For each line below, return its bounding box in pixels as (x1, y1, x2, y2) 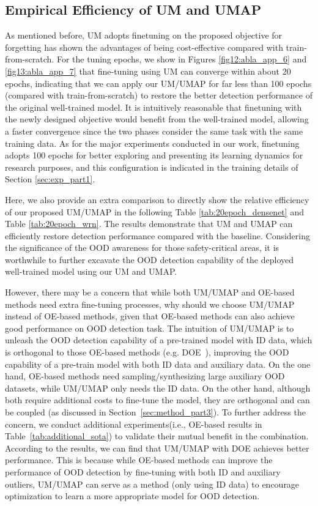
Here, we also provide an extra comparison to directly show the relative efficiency (5, 193, 309, 206)
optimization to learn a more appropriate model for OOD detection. (5, 489, 260, 502)
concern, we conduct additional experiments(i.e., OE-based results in (5, 417, 262, 430)
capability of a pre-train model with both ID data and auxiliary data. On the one (5, 357, 311, 370)
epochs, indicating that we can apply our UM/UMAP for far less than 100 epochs (5, 76, 312, 89)
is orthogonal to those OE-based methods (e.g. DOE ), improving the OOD (5, 346, 289, 359)
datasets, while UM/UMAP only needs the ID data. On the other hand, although (5, 381, 311, 394)
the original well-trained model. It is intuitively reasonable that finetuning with (5, 100, 302, 113)
